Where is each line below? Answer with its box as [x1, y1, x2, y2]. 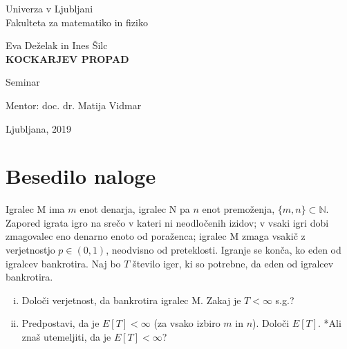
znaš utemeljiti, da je [21, 330, 111, 344]
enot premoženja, [202, 202, 275, 216]
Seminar [6, 75, 40, 89]
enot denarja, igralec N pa [79, 202, 190, 216]
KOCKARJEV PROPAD [6, 51, 129, 66]
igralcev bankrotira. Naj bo [6, 256, 121, 270]
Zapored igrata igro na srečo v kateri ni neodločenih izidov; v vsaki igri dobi [6, 215, 329, 229]
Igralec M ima [6, 202, 65, 216]
